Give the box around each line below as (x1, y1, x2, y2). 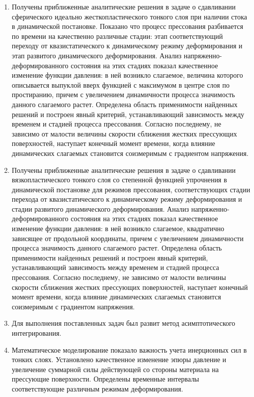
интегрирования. (11, 328, 62, 338)
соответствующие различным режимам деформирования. (11, 383, 183, 394)
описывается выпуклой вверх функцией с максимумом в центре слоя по (11, 79, 230, 90)
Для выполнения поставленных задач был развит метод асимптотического (11, 318, 236, 328)
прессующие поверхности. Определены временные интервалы (11, 374, 199, 384)
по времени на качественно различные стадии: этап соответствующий (11, 30, 223, 41)
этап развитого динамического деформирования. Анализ (11, 50, 182, 60)
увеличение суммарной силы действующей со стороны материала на (11, 364, 219, 374)
